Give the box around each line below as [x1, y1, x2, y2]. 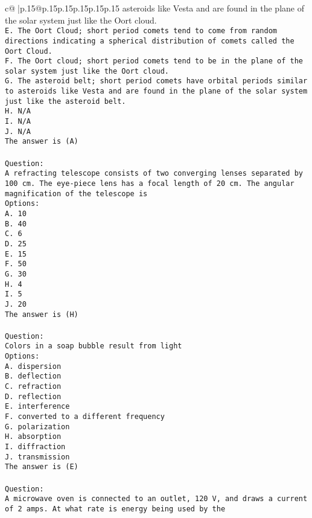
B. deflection [5, 372, 62, 381]
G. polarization [5, 422, 70, 431]
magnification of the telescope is [5, 189, 148, 198]
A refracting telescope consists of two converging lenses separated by [5, 169, 303, 178]
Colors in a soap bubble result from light [5, 342, 182, 351]
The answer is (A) [5, 137, 78, 146]
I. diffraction [5, 442, 66, 451]
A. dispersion [5, 362, 62, 371]
